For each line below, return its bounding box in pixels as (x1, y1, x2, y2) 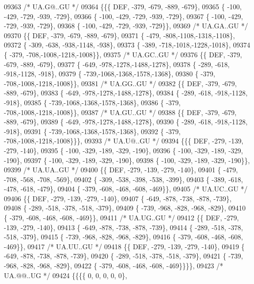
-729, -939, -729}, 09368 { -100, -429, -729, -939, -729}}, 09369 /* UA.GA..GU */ (4, 21, 248, 31)
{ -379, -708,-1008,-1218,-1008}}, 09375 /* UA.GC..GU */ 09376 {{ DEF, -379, (4, 49, 242, 59)
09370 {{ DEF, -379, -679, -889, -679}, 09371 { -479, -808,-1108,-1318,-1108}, (4, 30, 235, 40)
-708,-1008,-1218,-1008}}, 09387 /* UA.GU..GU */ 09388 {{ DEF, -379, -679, (4, 107, 237, 117)
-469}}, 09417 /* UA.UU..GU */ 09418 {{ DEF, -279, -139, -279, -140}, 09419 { (4, 241, 245, 251)
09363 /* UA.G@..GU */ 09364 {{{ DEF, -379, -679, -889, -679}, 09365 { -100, (4, 1, 242, 11)
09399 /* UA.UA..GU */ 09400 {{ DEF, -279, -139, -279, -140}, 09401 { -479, (4, 165, 238, 175)
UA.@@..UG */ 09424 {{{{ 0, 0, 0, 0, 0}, (4, 270, 127, 280)
